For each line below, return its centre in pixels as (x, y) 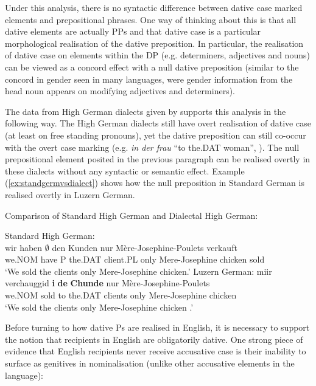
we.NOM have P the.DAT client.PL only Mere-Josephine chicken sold (135, 259)
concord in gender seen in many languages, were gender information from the (149, 79)
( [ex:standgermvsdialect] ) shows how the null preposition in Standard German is (155, 183)
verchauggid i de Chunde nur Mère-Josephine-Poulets (107, 283)
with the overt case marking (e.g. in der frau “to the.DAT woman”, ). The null (152, 147)
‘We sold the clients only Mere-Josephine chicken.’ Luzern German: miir (139, 271)
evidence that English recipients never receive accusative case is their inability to (156, 351)
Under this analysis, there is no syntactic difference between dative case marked (154, 7)
